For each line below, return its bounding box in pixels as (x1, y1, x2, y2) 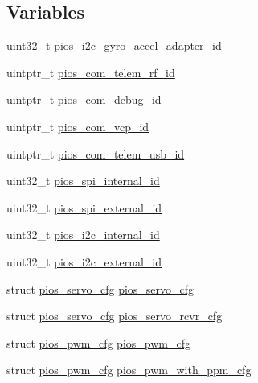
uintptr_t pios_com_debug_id (6, 91, 162, 108)
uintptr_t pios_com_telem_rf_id (6, 64, 175, 80)
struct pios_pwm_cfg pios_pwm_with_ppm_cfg (6, 361, 252, 378)
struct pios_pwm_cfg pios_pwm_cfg (6, 334, 190, 351)
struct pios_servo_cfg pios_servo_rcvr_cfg (6, 307, 223, 324)
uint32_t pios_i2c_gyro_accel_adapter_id (6, 37, 222, 54)
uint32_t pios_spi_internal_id (6, 172, 160, 189)
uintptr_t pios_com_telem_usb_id (6, 145, 185, 162)
